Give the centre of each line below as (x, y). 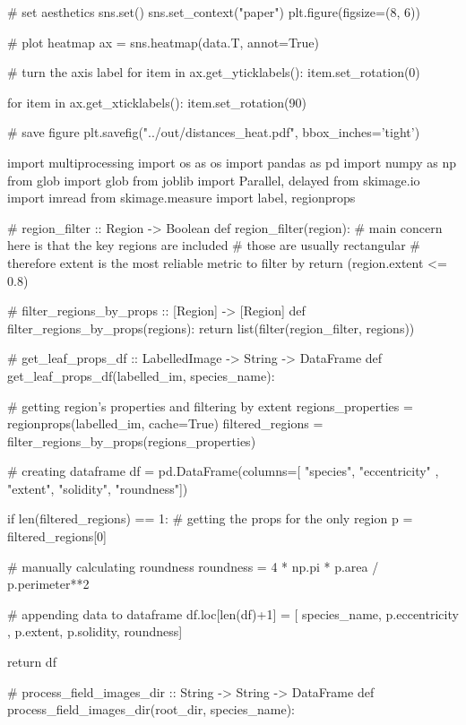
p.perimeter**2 (48, 584)
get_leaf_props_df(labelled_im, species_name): (141, 375)
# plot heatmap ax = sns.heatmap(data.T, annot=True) (163, 42)
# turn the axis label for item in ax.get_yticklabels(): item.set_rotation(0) (214, 72)
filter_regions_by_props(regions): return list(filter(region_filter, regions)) (211, 328)
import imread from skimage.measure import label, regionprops (181, 198)
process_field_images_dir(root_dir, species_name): (151, 709)
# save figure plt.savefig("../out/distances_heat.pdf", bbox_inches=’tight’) (214, 132)
